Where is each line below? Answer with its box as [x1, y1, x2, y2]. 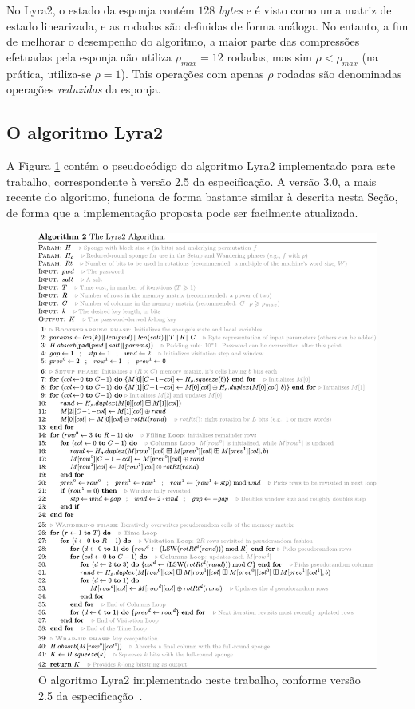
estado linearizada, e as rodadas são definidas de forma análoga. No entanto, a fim [6, 17, 409, 34]
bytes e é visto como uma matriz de [218, 2, 392, 18]
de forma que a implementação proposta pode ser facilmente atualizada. [6, 204, 358, 220]
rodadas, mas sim [227, 48, 312, 65]
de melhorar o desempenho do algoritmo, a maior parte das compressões [6, 33, 360, 50]
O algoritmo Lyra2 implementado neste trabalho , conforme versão [38, 671, 361, 688]
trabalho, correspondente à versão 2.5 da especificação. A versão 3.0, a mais [6, 172, 377, 189]
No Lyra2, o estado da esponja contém [6, 2, 195, 18]
